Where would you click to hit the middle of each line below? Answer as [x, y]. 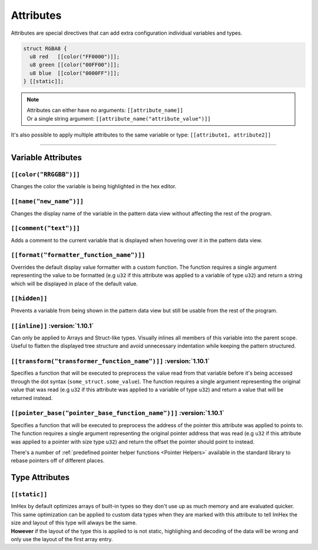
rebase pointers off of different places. [58, 461]
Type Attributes [40, 477]
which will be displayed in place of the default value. [74, 284]
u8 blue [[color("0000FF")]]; [75, 73]
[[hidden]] [29, 299]
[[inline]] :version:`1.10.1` [52, 325]
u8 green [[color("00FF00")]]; [75, 65]
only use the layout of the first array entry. [62, 539]
